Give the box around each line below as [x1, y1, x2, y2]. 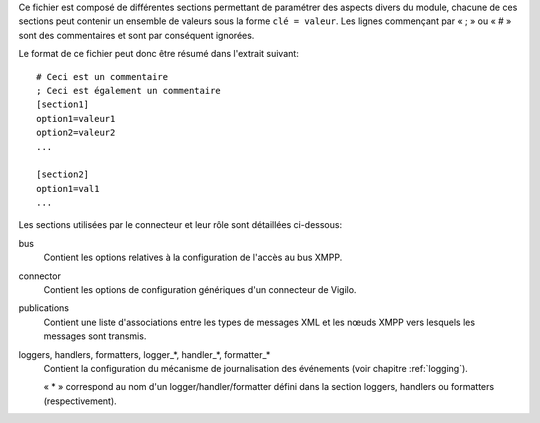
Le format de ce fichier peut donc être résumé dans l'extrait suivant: [18, 48, 299, 60]
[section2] [36, 169, 90, 180]
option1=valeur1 [36, 113, 116, 124]
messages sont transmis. [43, 330, 147, 342]
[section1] [36, 99, 90, 110]
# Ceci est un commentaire [36, 71, 169, 82]
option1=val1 [36, 183, 100, 194]
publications [18, 302, 70, 314]
